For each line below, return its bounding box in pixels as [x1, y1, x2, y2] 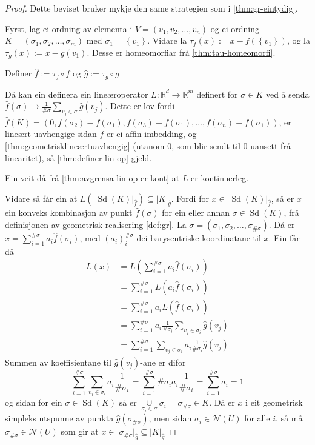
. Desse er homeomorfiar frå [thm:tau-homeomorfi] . [87, 45, 276, 58]
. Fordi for [171, 192, 209, 204]
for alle [244, 412, 270, 424]
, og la [287, 34, 311, 47]
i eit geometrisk [245, 396, 303, 409]
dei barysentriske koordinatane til [136, 232, 261, 244]
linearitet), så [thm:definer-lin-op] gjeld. [5, 151, 152, 164]
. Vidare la [147, 34, 187, 47]
